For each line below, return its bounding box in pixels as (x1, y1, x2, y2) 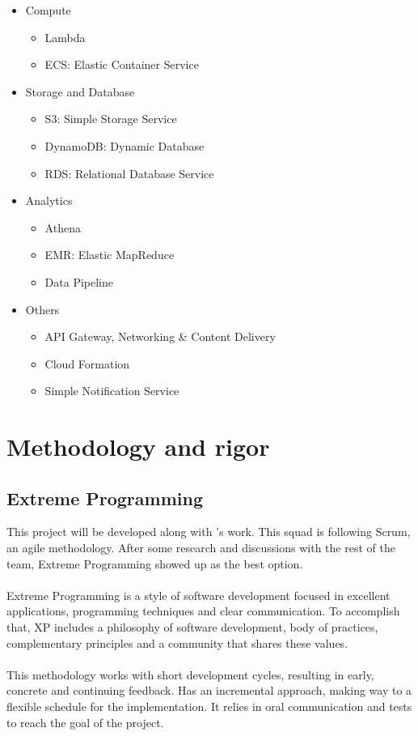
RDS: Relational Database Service (44, 164, 214, 181)
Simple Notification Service (44, 382, 179, 399)
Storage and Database (25, 83, 135, 100)
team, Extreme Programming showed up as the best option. (6, 555, 303, 572)
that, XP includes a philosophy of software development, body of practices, (6, 619, 378, 636)
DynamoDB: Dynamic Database (44, 137, 205, 154)
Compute (25, 2, 71, 18)
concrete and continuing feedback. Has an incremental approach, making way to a (6, 682, 412, 699)
